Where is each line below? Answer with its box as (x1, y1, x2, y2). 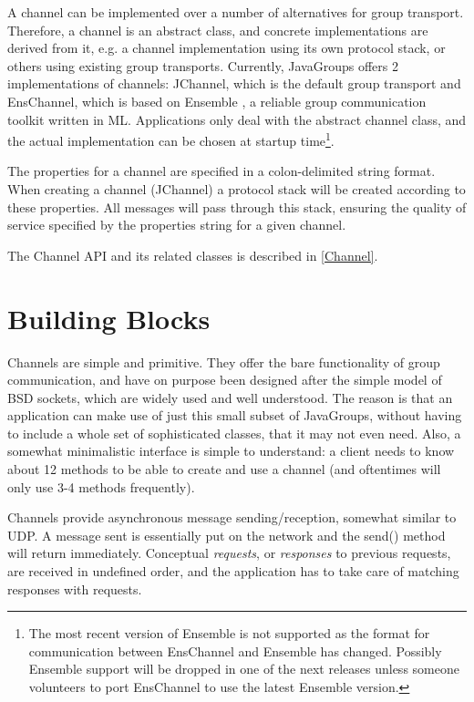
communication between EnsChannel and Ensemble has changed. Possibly (28, 641, 442, 660)
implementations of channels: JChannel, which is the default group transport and (7, 74, 461, 93)
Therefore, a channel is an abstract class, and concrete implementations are (7, 20, 428, 39)
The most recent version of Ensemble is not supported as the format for (28, 624, 430, 643)
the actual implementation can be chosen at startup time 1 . (7, 129, 335, 150)
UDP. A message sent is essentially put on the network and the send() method (7, 525, 446, 544)
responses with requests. (7, 579, 142, 598)
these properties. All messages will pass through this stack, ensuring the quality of (7, 197, 467, 216)
